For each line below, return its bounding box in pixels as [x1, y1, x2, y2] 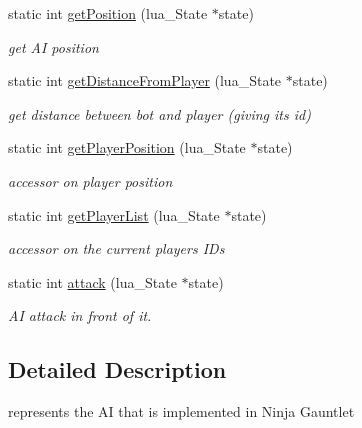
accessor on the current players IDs [8, 238, 225, 259]
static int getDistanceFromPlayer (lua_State [8, 70, 282, 91]
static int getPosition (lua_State [8, 3, 208, 23]
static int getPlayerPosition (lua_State [8, 137, 246, 158]
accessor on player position [8, 170, 173, 191]
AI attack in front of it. [8, 305, 152, 326]
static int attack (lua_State [8, 271, 177, 292]
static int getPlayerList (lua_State [8, 204, 220, 225]
